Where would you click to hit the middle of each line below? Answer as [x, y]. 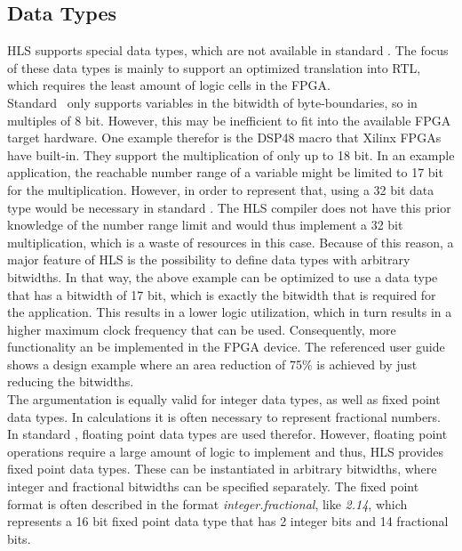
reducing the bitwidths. [71, 381]
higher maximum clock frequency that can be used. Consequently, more [202, 329]
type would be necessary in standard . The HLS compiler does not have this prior [229, 207]
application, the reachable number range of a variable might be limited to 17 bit [225, 172]
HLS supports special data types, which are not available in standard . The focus [228, 50]
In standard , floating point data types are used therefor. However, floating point [227, 434]
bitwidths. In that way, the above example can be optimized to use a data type [223, 276]
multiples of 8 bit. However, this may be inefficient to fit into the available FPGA [229, 120]
